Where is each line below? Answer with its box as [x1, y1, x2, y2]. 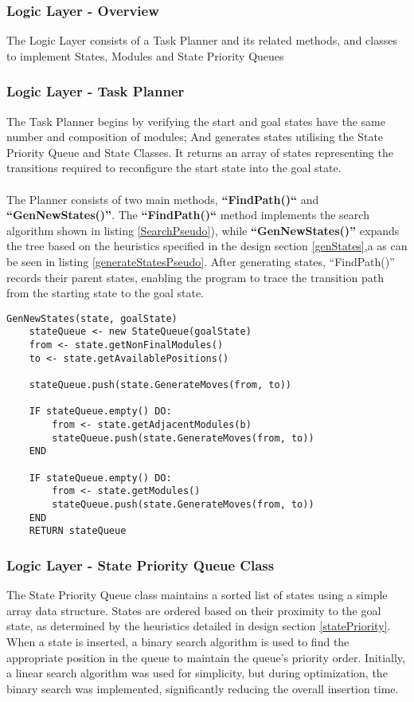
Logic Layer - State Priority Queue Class [6, 555, 275, 575]
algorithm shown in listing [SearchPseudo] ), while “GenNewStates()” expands [6, 222, 400, 238]
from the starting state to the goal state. [6, 284, 205, 301]
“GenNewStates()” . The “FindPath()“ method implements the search [6, 206, 369, 223]
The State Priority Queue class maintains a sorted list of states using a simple [6, 586, 388, 603]
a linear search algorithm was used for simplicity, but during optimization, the [6, 665, 388, 681]
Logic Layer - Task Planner [6, 81, 185, 101]
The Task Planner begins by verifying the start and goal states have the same [6, 112, 385, 129]
